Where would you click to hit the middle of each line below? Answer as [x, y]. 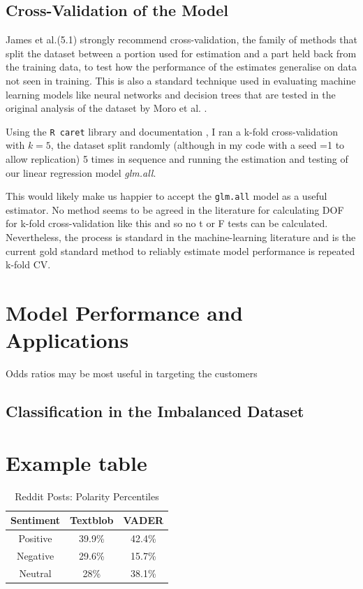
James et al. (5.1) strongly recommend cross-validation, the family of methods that [181, 39]
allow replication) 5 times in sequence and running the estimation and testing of [177, 159]
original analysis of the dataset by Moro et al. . [106, 108]
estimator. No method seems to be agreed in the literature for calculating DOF [175, 209]
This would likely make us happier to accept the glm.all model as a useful [166, 196]
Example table [76, 462]
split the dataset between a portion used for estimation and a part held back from [181, 53]
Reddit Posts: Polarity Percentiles [87, 496]
